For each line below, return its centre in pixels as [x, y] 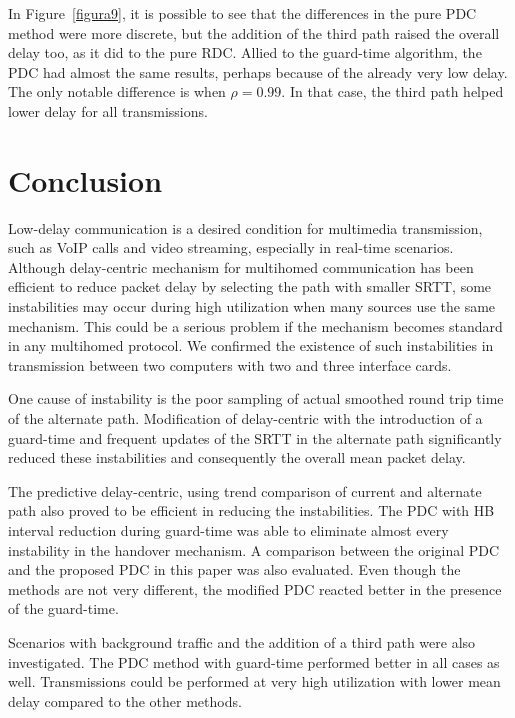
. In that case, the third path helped [392, 91]
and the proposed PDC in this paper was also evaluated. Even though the [234, 569]
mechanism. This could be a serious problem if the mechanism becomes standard [255, 325]
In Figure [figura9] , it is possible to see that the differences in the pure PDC [242, 13]
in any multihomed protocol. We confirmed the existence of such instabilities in [251, 345]
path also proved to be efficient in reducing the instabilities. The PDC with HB [251, 510]
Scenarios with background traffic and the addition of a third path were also [242, 641]
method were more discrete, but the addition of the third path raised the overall [254, 32]
